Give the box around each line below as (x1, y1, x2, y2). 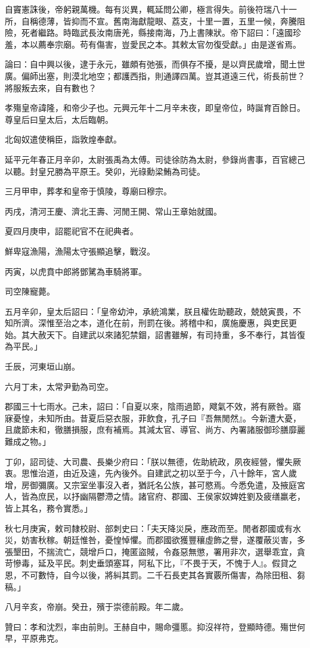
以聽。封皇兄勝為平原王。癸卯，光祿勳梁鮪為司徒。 (5, 165, 205, 177)
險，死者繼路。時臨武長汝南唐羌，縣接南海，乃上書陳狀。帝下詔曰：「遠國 (5, 26, 293, 39)
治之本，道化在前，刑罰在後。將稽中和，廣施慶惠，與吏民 (63, 317, 289, 329)
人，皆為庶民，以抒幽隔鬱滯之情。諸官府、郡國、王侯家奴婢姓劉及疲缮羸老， (5, 490, 305, 503)
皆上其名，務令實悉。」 (5, 502, 92, 514)
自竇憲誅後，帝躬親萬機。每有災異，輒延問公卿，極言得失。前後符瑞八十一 (5, 3, 297, 15)
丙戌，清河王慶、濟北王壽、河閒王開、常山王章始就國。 (5, 204, 222, 217)
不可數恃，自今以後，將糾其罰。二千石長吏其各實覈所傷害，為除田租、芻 (21, 568, 305, 581)
